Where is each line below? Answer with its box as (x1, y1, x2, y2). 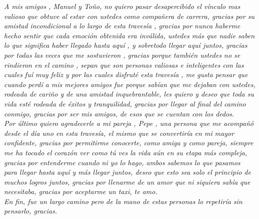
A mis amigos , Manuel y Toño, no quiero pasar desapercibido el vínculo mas (4, 1, 241, 11)
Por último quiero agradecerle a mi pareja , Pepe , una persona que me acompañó (4, 118, 254, 128)
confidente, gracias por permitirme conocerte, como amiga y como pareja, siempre (4, 137, 254, 148)
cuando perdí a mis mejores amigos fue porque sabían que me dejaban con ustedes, (4, 79, 256, 89)
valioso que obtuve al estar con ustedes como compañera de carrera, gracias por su (4, 10, 255, 21)
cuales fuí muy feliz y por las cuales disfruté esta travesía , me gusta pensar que (4, 69, 248, 80)
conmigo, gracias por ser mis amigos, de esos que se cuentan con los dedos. (4, 108, 235, 118)
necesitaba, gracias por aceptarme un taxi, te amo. (4, 186, 158, 197)
